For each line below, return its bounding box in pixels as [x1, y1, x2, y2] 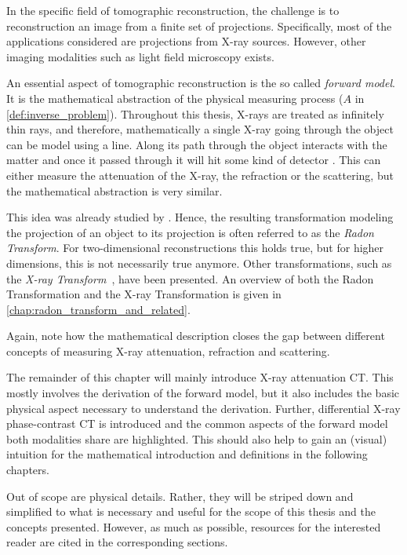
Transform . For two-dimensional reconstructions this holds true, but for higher [6, 239, 384, 256]
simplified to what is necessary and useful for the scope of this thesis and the [6, 503, 376, 520]
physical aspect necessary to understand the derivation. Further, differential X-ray [6, 400, 401, 416]
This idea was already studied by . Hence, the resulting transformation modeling [6, 209, 394, 225]
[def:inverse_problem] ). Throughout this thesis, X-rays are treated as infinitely [6, 105, 384, 122]
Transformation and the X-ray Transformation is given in [6, 286, 282, 302]
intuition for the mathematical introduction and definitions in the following [6, 446, 368, 462]
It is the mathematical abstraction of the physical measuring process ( [6, 89, 343, 106]
